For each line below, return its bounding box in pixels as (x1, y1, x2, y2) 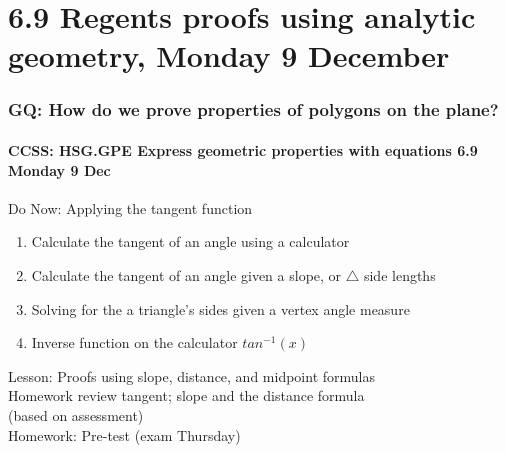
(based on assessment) (8, 404, 144, 425)
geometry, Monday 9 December (8, 35, 450, 76)
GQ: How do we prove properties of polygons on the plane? (8, 97, 499, 122)
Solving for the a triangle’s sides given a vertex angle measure (31, 298, 410, 319)
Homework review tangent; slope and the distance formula (8, 385, 365, 406)
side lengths (363, 264, 436, 285)
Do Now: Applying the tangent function (8, 197, 253, 218)
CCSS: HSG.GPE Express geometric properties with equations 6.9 (8, 140, 478, 160)
